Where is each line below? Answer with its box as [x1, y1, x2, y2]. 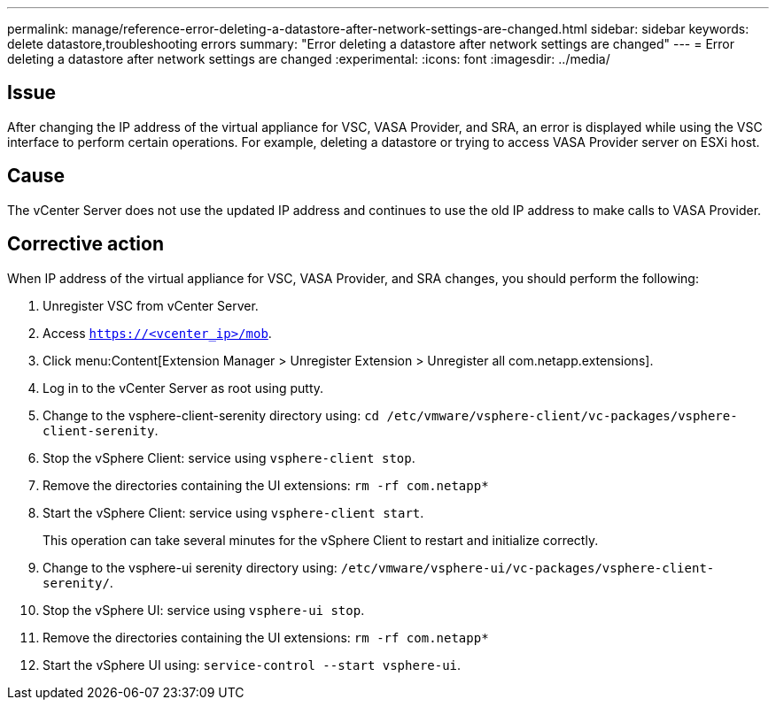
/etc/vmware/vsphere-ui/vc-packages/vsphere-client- [340, 560, 715, 575]
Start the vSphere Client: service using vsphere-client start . [43, 504, 424, 520]
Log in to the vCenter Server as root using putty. [43, 380, 324, 396]
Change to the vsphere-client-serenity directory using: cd [43, 407, 380, 423]
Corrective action [7, 233, 164, 256]
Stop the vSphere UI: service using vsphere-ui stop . [43, 602, 365, 618]
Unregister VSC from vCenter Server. [43, 297, 259, 313]
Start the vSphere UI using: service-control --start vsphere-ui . [43, 657, 462, 672]
